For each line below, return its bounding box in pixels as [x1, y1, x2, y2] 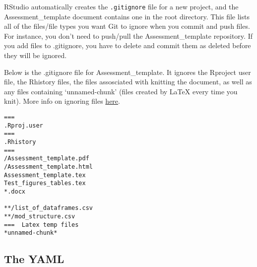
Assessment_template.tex [4, 171, 86, 179]
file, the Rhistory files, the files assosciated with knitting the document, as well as [4, 76, 252, 87]
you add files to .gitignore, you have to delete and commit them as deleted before [4, 40, 251, 51]
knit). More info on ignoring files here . [4, 96, 120, 106]
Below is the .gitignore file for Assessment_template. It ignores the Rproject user [4, 67, 251, 77]
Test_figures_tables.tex [4, 180, 86, 187]
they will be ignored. [4, 50, 67, 61]
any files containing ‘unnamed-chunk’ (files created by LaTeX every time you [4, 86, 238, 96]
